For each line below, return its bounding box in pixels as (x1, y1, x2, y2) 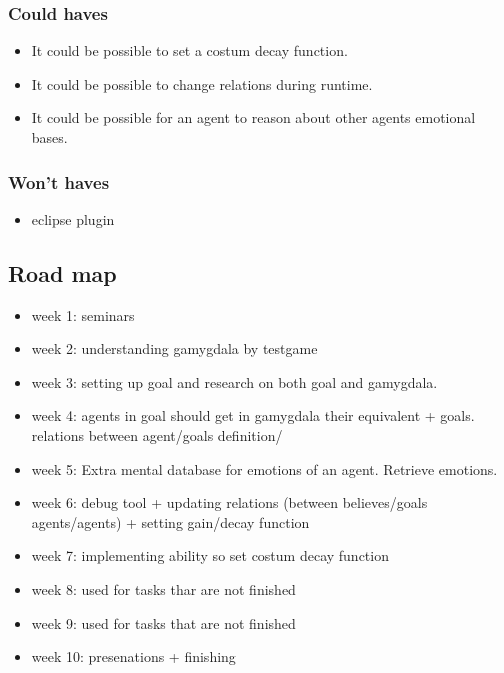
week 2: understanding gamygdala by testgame (31, 338, 318, 359)
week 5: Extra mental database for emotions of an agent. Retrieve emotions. (31, 458, 498, 479)
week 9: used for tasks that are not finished (31, 612, 296, 633)
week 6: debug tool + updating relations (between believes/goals (31, 492, 428, 513)
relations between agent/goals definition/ (31, 424, 283, 445)
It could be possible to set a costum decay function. (31, 40, 348, 61)
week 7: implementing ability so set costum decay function (31, 545, 389, 566)
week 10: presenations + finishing (31, 646, 236, 667)
